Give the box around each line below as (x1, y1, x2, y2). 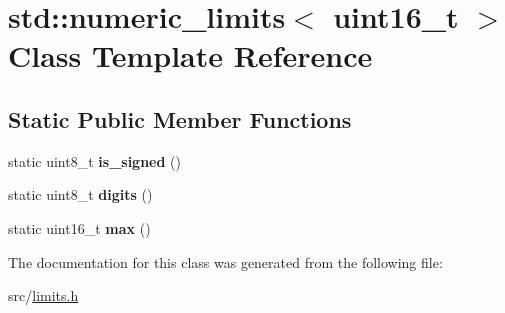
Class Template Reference (8, 35, 373, 76)
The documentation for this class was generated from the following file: (8, 251, 443, 272)
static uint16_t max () (8, 217, 151, 238)
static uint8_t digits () (8, 184, 153, 205)
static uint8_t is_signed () (8, 150, 182, 171)
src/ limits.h (8, 285, 79, 306)
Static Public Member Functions (8, 103, 352, 134)
